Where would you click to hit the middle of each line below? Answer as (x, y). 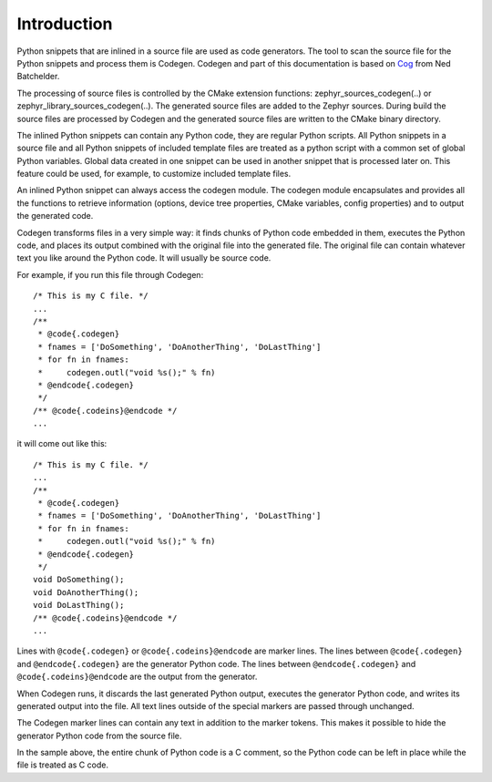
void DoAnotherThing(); (86, 592)
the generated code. (55, 216)
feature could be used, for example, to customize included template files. (154, 174)
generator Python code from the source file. (99, 736)
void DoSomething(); (79, 580)
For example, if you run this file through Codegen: (110, 274)
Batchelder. (38, 77)
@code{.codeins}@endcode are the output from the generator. (137, 677)
